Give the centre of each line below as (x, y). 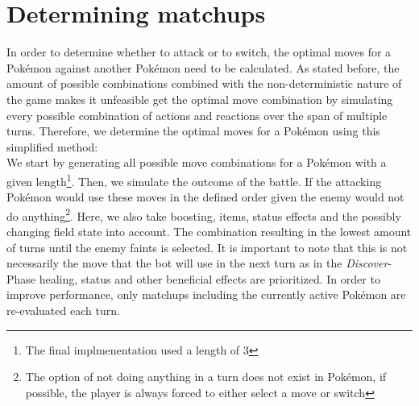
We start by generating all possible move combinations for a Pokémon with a (197, 162)
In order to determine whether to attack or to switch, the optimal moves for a (199, 52)
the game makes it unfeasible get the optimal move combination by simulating (200, 99)
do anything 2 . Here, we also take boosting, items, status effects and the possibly (204, 214)
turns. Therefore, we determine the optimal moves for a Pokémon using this (193, 131)
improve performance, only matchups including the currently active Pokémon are (206, 294)
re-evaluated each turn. (63, 310)
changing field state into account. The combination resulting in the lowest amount (209, 231)
